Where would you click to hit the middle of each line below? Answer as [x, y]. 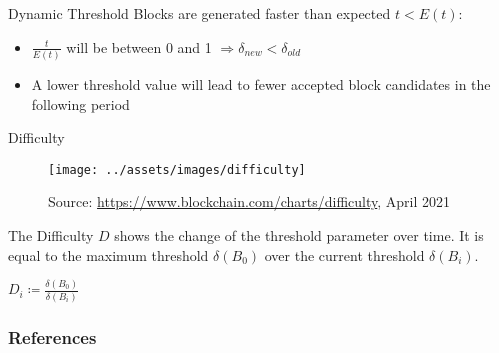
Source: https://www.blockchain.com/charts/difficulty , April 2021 [249, 201]
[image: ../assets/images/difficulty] [177, 169]
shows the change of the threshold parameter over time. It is [299, 234]
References [52, 336]
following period [80, 103]
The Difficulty [51, 234]
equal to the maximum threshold [108, 254]
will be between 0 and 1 [139, 46]
